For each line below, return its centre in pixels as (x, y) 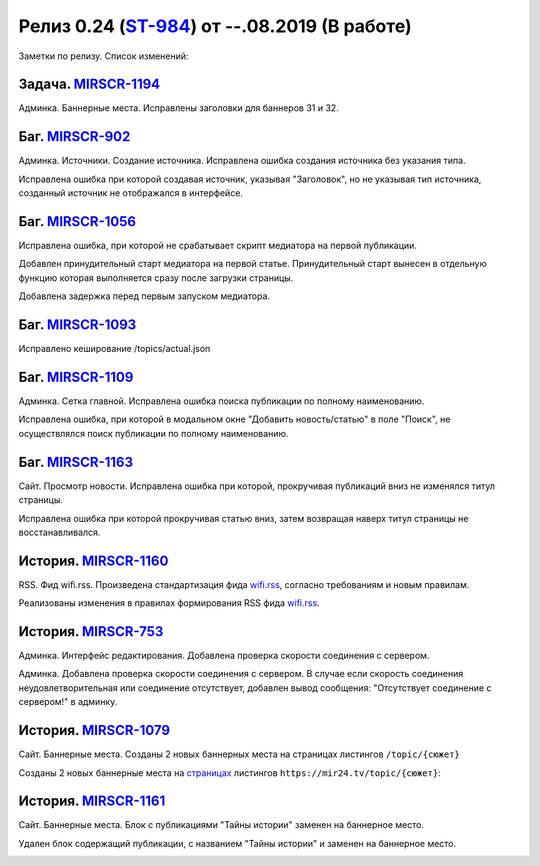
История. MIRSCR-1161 (92, 801)
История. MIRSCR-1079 (94, 730)
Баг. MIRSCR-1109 (76, 376)
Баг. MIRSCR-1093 (77, 325)
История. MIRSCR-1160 (93, 560)
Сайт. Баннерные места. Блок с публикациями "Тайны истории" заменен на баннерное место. (221, 825)
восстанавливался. (59, 532)
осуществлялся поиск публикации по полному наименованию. (153, 433)
